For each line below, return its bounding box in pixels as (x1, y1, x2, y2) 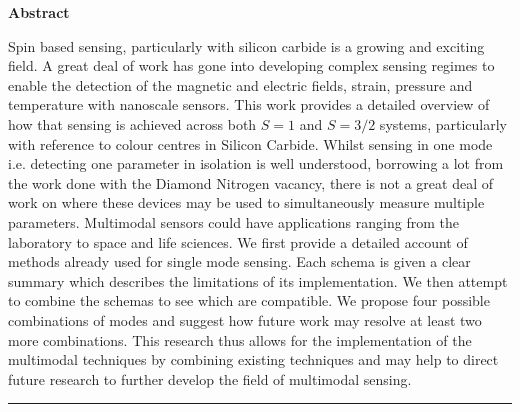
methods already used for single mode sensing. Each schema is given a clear (8, 251, 471, 272)
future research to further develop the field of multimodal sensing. (8, 368, 412, 389)
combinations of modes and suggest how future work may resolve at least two (8, 309, 482, 330)
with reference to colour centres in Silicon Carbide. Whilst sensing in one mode (8, 133, 493, 154)
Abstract (8, 2, 70, 22)
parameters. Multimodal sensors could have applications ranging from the (8, 211, 459, 232)
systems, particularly (379, 113, 507, 134)
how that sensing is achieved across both (8, 113, 257, 134)
